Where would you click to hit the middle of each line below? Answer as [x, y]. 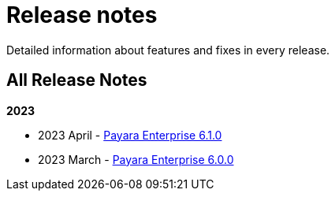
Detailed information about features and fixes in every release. [168, 50]
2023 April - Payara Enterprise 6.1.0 [130, 135]
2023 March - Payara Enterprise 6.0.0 [136, 159]
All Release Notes [77, 80]
